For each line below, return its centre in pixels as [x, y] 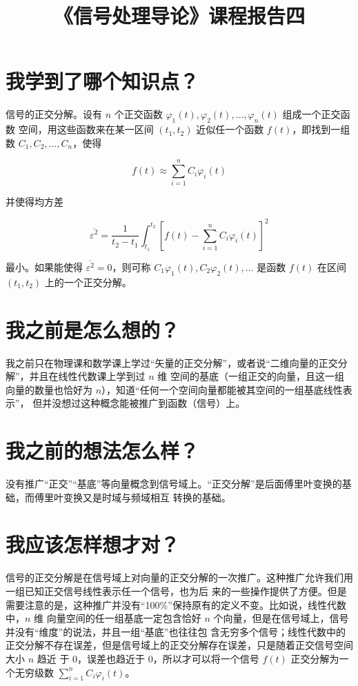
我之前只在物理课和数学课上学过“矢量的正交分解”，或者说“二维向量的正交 [172, 362]
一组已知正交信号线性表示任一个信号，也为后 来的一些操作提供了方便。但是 [176, 591]
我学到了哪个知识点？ [102, 81]
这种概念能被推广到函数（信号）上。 [163, 403]
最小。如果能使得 [44, 267]
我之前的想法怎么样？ [102, 451]
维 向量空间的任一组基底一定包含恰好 [118, 618]
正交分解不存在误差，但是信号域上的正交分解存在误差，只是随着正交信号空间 [179, 645]
